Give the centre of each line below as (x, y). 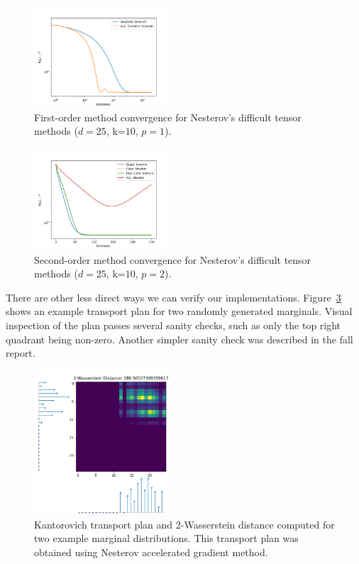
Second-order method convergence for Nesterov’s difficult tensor (173, 259)
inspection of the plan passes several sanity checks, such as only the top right (173, 325)
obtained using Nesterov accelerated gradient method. (151, 552)
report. (21, 353)
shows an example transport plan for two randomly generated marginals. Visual (179, 311)
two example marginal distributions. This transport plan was (166, 538)
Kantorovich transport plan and (104, 524)
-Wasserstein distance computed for (258, 524)
